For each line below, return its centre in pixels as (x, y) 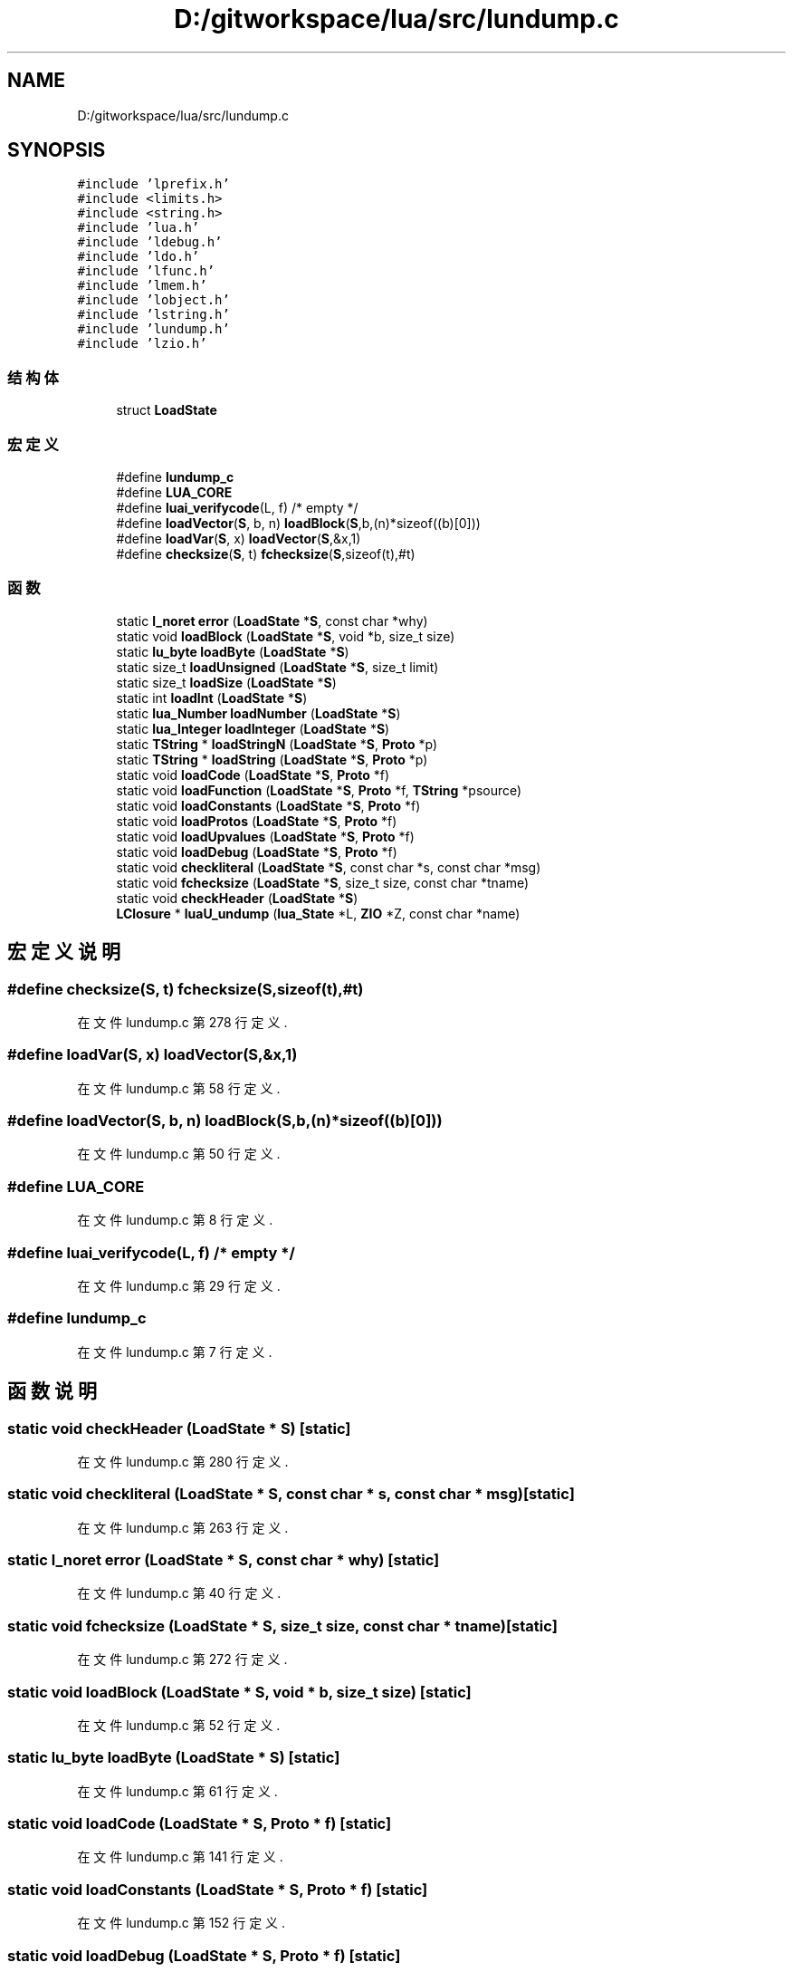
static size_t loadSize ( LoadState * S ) (226, 682)
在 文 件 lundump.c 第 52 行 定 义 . (179, 1725)
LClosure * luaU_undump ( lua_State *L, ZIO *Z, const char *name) (318, 913)
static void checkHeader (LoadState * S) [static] (179, 1428)
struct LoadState (167, 410)
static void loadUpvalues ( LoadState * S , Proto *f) (265, 836)
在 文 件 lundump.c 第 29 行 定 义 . (179, 1285)
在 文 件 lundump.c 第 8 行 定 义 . (175, 1220)
